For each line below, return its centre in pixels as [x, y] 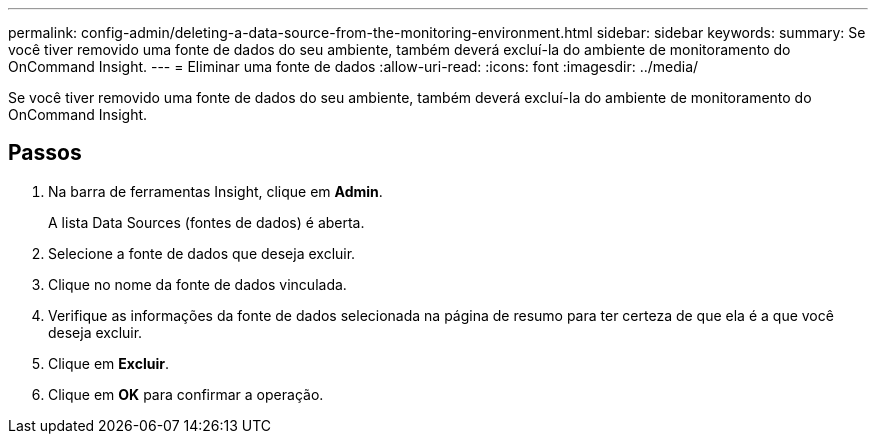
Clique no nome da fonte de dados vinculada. [197, 284]
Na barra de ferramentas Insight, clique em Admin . [215, 191]
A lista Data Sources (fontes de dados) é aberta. [206, 222]
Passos [45, 153]
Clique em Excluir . [108, 363]
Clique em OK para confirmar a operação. [186, 394]
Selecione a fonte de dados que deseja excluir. [202, 253]
